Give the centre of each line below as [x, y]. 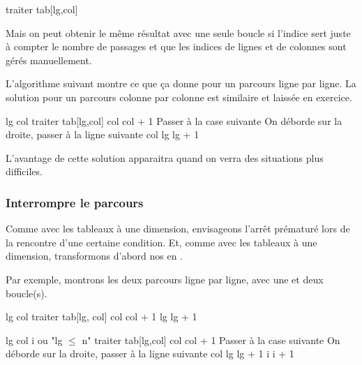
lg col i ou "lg [34, 340]
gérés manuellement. [49, 60]
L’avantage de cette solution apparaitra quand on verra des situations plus [165, 157]
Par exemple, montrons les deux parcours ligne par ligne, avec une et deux [165, 279]
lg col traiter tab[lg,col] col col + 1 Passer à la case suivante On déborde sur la [174, 120]
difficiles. [24, 171]
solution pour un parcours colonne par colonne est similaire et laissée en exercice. [179, 97]
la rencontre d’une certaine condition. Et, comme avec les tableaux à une [161, 242]
